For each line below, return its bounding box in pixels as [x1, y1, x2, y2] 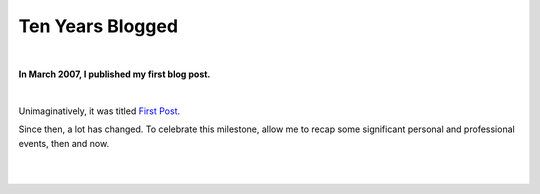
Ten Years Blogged [18, 15, 179, 37]
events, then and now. [18, 137, 110, 149]
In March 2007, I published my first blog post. [18, 68, 211, 80]
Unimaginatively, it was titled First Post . [18, 105, 181, 117]
